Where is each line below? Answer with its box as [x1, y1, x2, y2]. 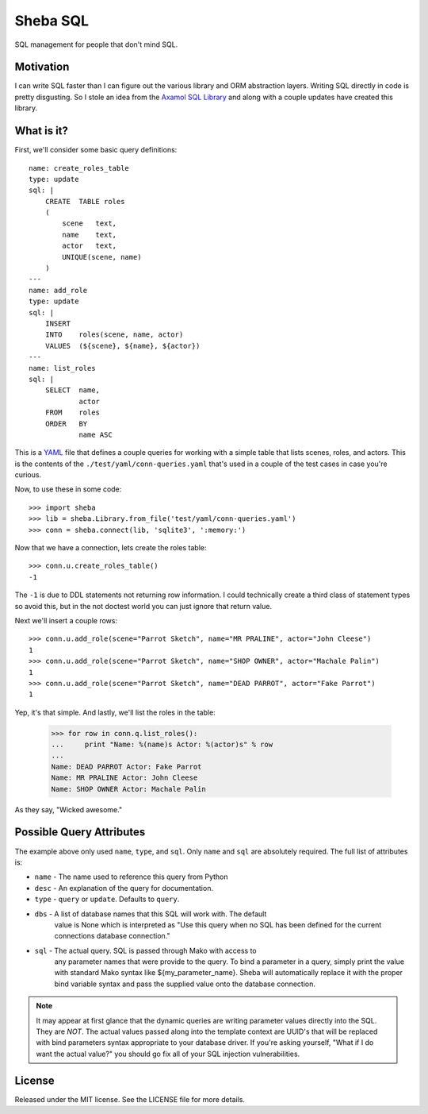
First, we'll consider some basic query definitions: [14, 145, 178, 155]
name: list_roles [29, 364, 96, 372]
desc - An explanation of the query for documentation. [34, 883, 214, 892]
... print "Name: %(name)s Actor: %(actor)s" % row [51, 740, 273, 750]
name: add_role [29, 286, 88, 295]
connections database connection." [54, 931, 170, 941]
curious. [14, 470, 42, 480]
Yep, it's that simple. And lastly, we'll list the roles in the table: [14, 707, 216, 717]
